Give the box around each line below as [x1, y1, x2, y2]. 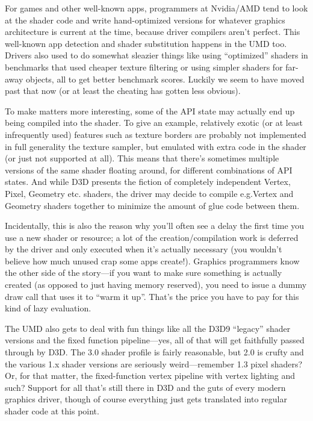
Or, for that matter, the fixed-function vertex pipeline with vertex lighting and [5, 369, 296, 382]
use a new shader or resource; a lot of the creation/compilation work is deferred [5, 231, 299, 243]
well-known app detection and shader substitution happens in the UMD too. [5, 37, 287, 49]
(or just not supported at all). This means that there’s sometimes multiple [5, 152, 279, 164]
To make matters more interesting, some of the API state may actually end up [5, 104, 295, 117]
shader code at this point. [5, 405, 99, 417]
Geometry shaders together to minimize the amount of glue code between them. [5, 199, 300, 211]
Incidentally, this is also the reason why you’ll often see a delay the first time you [5, 219, 305, 232]
